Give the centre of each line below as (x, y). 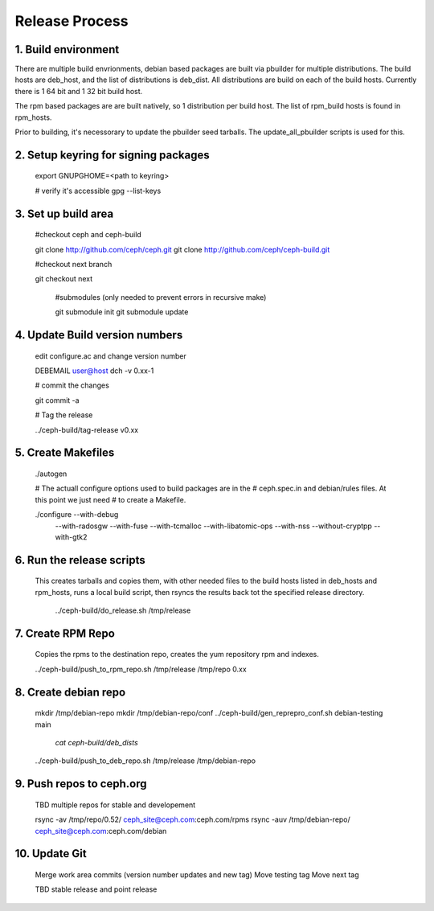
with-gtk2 (71, 537)
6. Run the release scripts (80, 560)
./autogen (51, 474)
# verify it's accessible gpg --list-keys (98, 191)
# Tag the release (64, 415)
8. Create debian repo (70, 692)
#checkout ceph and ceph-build (88, 235)
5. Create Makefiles (65, 453)
